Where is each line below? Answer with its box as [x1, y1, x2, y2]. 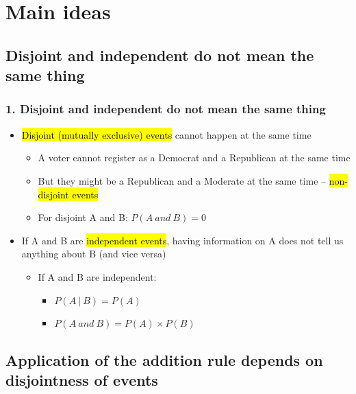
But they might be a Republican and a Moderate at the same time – [38, 173, 327, 187]
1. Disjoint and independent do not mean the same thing [5, 100, 326, 117]
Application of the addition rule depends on [5, 349, 323, 371]
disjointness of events [5, 369, 158, 391]
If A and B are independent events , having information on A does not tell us [21, 233, 344, 247]
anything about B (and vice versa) [21, 246, 166, 261]
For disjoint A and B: [38, 210, 128, 224]
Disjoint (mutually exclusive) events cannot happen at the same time [21, 127, 311, 141]
